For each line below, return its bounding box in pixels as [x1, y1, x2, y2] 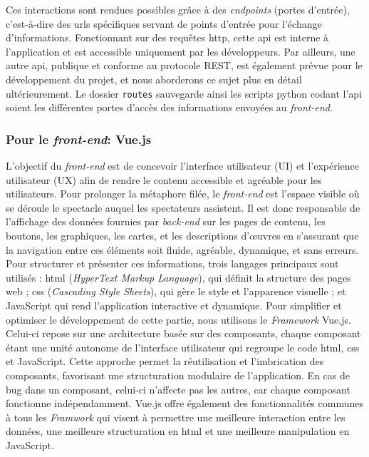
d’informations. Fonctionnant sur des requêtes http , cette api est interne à [6, 30, 329, 45]
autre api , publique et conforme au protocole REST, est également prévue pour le [6, 58, 363, 73]
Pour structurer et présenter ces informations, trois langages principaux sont [6, 256, 339, 271]
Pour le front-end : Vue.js [6, 130, 152, 148]
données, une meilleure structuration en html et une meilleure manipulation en [6, 423, 350, 438]
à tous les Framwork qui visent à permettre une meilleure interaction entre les [6, 409, 345, 424]
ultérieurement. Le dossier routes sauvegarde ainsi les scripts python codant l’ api [6, 86, 363, 101]
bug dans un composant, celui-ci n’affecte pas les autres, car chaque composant [6, 381, 350, 396]
